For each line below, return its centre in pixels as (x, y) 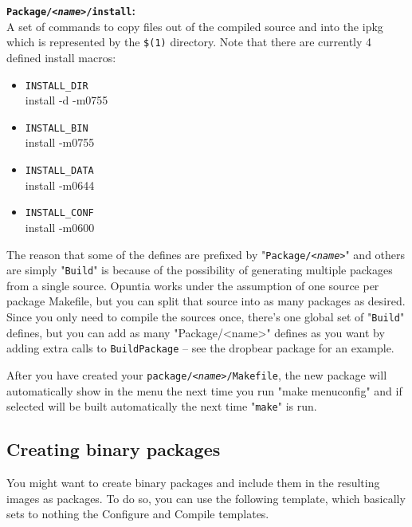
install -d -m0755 (67, 100)
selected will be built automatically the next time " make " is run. (162, 406)
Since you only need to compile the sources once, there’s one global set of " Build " (206, 317)
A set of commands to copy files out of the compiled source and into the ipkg (195, 26)
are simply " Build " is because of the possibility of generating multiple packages (200, 270)
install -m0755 (60, 142)
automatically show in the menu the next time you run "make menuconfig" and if (204, 390)
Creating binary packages (114, 449)
